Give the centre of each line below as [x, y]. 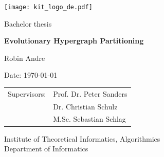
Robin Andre [25, 58]
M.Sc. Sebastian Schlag [89, 119]
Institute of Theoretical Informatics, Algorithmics [82, 138]
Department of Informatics [46, 149]
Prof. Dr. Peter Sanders [90, 93]
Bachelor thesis [28, 23]
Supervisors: [27, 93]
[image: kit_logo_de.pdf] [48, 7]
